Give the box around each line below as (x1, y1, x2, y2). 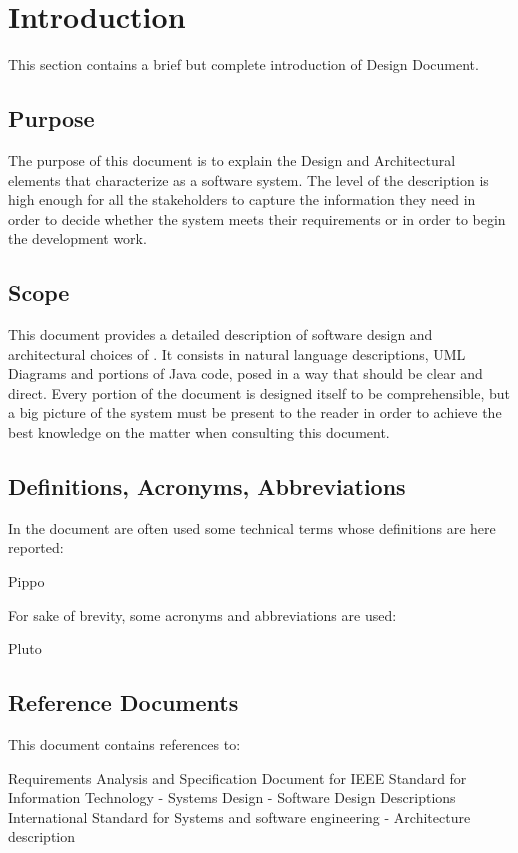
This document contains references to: (8, 734, 241, 755)
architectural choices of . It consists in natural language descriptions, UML (8, 343, 466, 364)
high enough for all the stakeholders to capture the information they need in (8, 189, 476, 210)
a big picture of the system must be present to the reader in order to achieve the (8, 402, 502, 423)
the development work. (8, 228, 147, 249)
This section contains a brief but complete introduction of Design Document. (8, 54, 479, 75)
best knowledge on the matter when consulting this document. (8, 422, 390, 443)
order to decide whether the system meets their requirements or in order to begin (8, 208, 506, 229)
